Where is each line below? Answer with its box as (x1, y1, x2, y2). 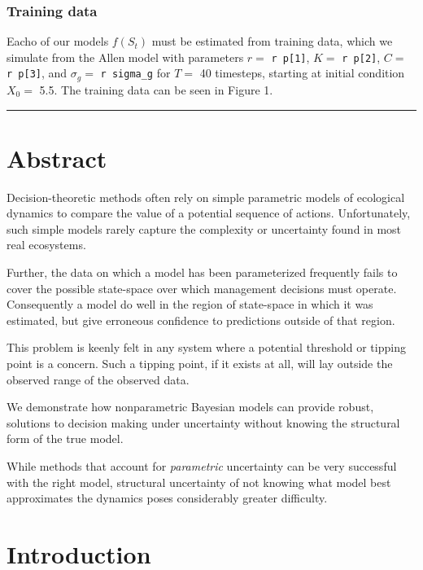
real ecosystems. (7, 236, 86, 253)
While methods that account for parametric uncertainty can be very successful (7, 457, 397, 474)
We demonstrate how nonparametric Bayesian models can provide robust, (7, 398, 374, 415)
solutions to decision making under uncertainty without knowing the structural (7, 414, 400, 431)
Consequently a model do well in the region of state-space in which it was (7, 296, 373, 313)
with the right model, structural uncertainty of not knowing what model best (7, 473, 391, 490)
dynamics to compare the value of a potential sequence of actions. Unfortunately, (7, 204, 411, 221)
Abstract (7, 141, 107, 174)
